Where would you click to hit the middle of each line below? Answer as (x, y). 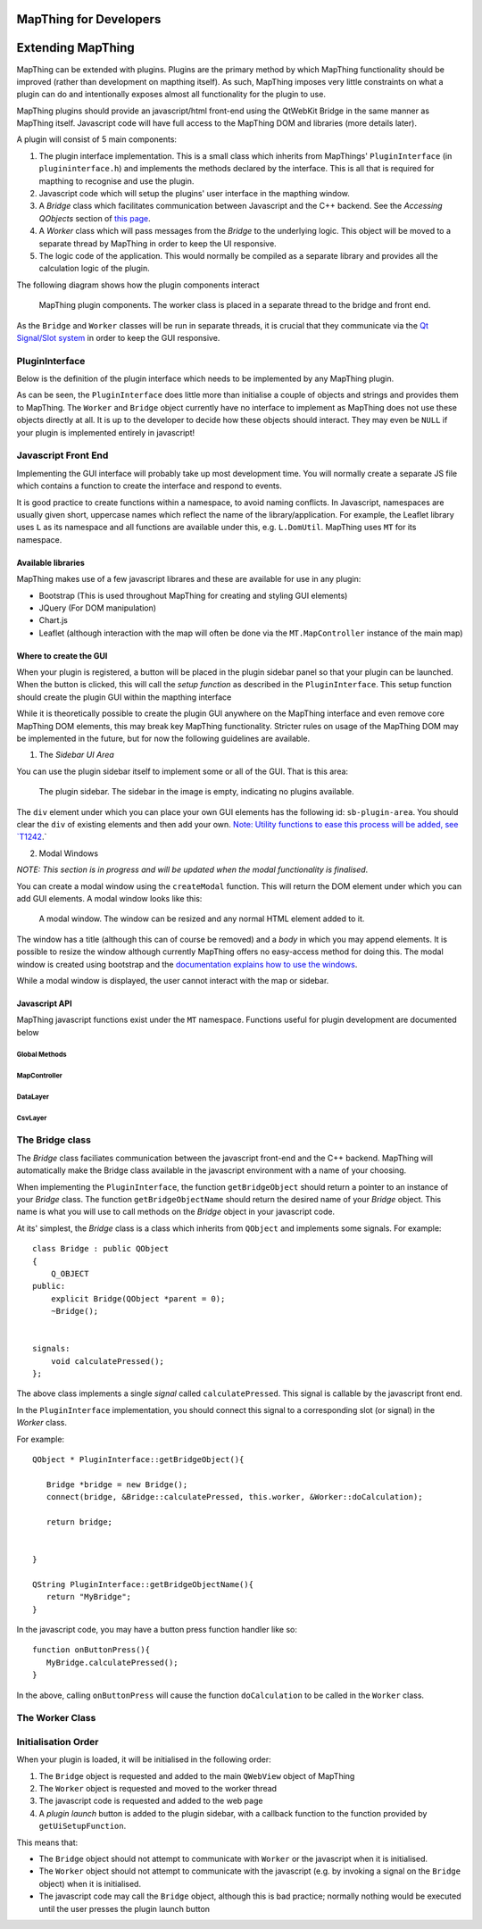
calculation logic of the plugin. (95, 269)
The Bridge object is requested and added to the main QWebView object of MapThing (197, 1775)
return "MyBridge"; (89, 1597)
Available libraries (50, 562)
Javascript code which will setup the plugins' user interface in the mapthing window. (194, 194)
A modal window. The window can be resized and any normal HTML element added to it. (202, 919)
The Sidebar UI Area (77, 755)
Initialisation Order (58, 1742)
